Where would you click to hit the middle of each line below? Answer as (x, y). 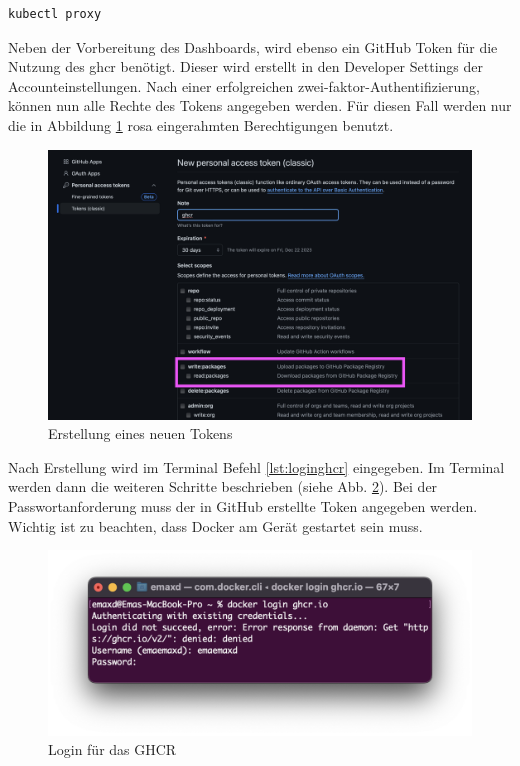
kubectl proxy (55, 14)
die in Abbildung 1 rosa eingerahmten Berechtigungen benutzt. (201, 124)
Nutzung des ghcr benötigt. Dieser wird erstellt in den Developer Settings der (246, 66)
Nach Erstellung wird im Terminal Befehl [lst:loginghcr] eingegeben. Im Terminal (256, 466)
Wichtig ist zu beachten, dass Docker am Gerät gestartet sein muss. (215, 525)
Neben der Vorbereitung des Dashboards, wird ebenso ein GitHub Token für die (253, 46)
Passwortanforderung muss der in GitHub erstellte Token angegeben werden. (243, 505)
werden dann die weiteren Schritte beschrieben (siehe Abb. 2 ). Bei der (223, 486)
